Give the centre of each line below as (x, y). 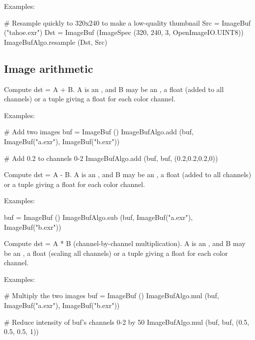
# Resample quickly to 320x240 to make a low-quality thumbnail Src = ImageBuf (127, 22)
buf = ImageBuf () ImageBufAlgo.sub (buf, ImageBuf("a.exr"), (99, 217)
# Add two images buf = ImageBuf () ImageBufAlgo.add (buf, (99, 132)
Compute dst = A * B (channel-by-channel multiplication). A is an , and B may (125, 243)
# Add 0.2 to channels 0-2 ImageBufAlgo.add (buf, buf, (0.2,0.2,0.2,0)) (111, 158)
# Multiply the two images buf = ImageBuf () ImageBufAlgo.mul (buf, (112, 295)
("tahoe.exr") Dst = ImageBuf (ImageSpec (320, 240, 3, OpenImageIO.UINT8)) (124, 32)
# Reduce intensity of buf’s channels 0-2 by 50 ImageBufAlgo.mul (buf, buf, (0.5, (127, 322)
